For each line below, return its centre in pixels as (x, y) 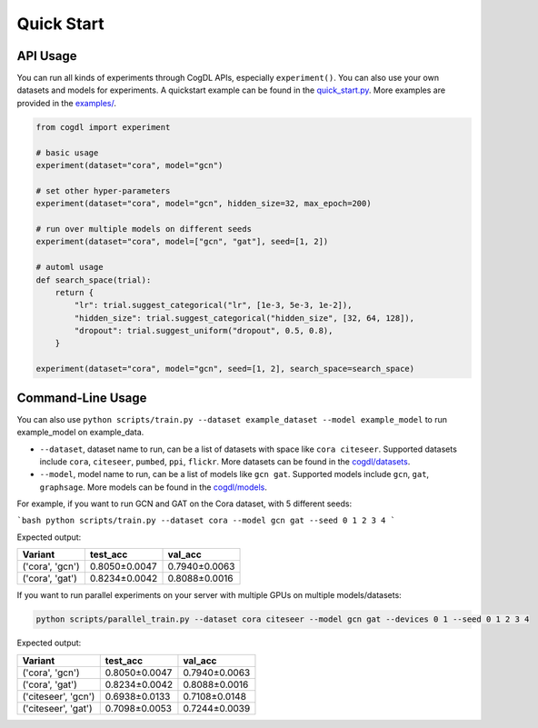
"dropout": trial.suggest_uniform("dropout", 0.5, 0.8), (204, 331)
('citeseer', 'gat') (57, 708)
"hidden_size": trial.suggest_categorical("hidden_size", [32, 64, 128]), (244, 318)
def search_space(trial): (94, 280)
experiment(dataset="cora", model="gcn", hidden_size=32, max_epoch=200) (204, 204)
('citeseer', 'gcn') (59, 696)
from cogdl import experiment (103, 127)
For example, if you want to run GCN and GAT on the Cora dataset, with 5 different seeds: (184, 504)
